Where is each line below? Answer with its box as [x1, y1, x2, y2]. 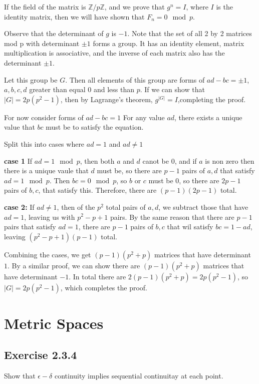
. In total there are [69, 271, 126, 281]
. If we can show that [140, 84, 205, 95]
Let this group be [4, 74, 58, 85]
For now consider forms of [4, 112, 84, 122]
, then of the [57, 201, 95, 212]
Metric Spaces [4, 312, 104, 333]
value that [4, 122, 35, 132]
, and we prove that [104, 2, 165, 12]
